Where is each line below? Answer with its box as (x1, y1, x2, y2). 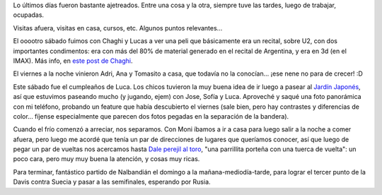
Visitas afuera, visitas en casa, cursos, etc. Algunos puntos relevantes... (13, 23, 223, 32)
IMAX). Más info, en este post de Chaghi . (13, 57, 134, 65)
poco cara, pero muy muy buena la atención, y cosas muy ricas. (13, 155, 200, 163)
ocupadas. (13, 11, 45, 19)
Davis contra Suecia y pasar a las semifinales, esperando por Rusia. (13, 177, 212, 187)
